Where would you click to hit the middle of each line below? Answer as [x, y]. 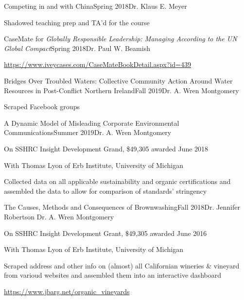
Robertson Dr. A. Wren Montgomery [59, 216]
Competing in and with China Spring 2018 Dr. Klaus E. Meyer [96, 6]
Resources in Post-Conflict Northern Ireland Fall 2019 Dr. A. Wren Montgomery [122, 90]
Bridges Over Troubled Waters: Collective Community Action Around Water [118, 80]
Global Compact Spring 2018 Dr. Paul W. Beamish [77, 48]
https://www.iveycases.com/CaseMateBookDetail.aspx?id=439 [97, 64]
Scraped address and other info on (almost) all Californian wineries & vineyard [122, 265]
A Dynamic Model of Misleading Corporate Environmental [92, 123]
